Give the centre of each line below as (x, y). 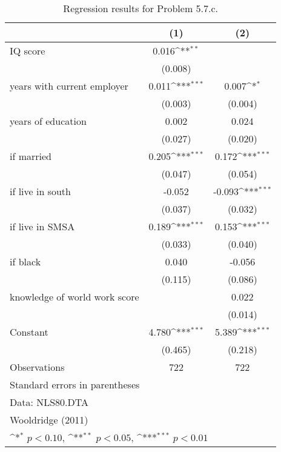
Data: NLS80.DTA (49, 402)
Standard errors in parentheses (75, 384)
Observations (37, 367)
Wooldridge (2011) (49, 420)
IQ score (28, 51)
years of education (48, 121)
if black (25, 261)
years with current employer (69, 86)
